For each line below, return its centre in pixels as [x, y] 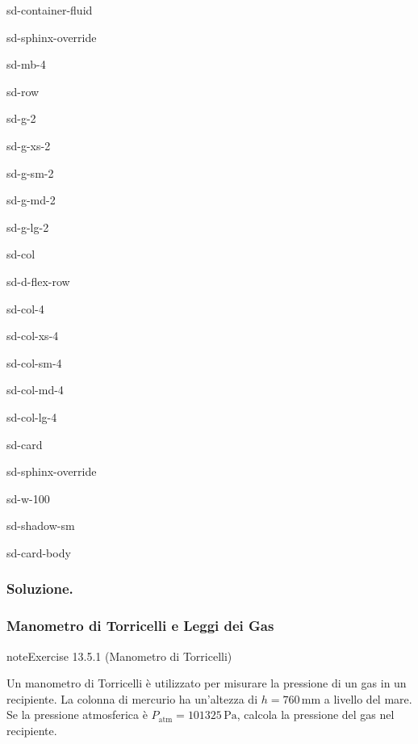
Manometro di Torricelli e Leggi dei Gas [140, 626]
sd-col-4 [25, 308]
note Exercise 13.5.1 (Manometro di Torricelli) [119, 656]
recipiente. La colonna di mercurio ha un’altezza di [132, 698]
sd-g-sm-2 [30, 172]
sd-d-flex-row [38, 281]
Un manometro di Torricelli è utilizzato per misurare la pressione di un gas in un [207, 683]
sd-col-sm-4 [34, 362]
